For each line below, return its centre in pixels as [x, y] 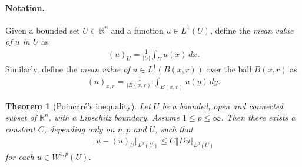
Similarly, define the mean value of [68, 69]
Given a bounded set [43, 30]
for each [20, 156]
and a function [137, 30]
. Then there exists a [258, 117]
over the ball [229, 69]
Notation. [25, 7]
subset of [21, 117]
